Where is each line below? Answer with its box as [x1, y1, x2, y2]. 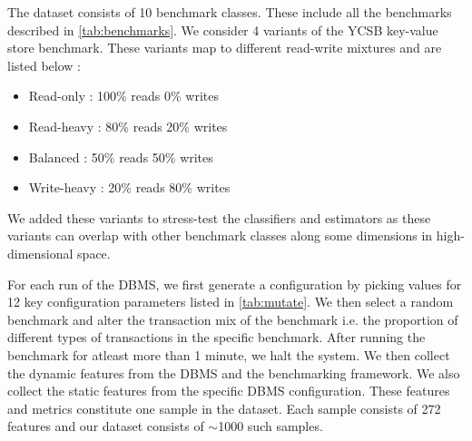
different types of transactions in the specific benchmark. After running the [7, 328, 426, 347]
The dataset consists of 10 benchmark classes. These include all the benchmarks [7, 3, 452, 21]
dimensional [7, 243, 74, 262]
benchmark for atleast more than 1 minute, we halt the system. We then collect [7, 345, 450, 364]
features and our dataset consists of [7, 416, 204, 436]
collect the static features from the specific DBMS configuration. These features [7, 381, 450, 400]
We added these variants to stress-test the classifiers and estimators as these [7, 208, 431, 227]
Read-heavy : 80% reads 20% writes [28, 116, 228, 135]
